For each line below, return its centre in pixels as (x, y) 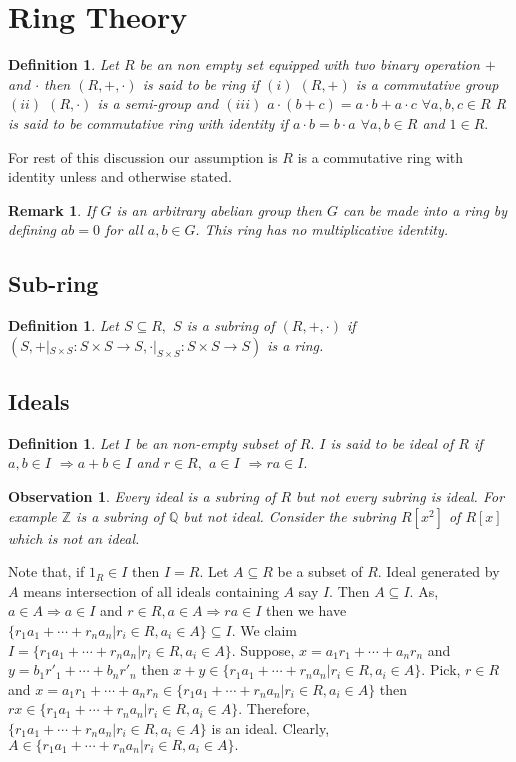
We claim (269, 630)
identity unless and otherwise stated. (120, 176)
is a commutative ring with (380, 156)
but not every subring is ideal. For (400, 496)
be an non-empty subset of (215, 442)
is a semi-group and (158, 103)
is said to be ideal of (392, 442)
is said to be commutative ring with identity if (148, 122)
